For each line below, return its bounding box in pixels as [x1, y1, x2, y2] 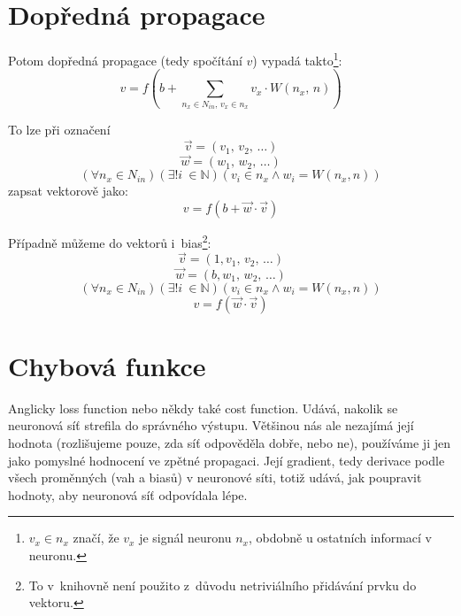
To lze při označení [8, 120, 111, 139]
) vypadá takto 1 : [252, 49, 342, 69]
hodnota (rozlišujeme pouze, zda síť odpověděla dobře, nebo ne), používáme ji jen [8, 434, 450, 451]
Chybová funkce [8, 347, 206, 383]
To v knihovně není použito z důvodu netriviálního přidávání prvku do [28, 575, 417, 594]
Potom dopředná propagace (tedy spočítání [8, 50, 242, 69]
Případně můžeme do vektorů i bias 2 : [8, 231, 211, 251]
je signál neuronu [139, 528, 232, 547]
